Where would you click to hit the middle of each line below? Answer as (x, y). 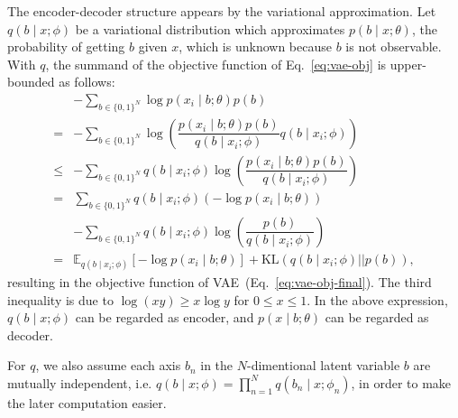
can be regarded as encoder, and (165, 317)
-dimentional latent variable (323, 365)
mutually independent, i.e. (80, 382)
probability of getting (66, 46)
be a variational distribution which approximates (210, 28)
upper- (408, 64)
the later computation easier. (87, 402)
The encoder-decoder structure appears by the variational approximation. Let (222, 11)
